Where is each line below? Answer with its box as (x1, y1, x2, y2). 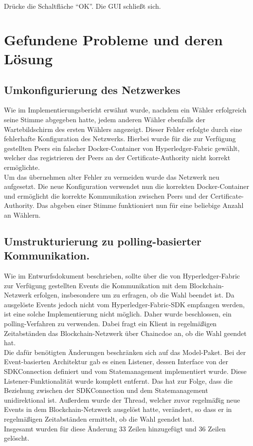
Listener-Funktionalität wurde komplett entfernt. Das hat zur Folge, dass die (4, 375, 233, 386)
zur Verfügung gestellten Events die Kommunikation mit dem (4, 280, 187, 290)
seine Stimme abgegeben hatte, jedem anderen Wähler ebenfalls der (4, 114, 206, 124)
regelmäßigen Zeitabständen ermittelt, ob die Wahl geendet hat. (4, 413, 195, 424)
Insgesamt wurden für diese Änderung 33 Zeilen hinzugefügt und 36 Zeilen (4, 423, 226, 433)
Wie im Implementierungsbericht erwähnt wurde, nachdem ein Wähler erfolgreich (4, 105, 247, 115)
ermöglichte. (4, 162, 40, 172)
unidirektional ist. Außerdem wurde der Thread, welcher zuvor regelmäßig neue (4, 394, 240, 405)
